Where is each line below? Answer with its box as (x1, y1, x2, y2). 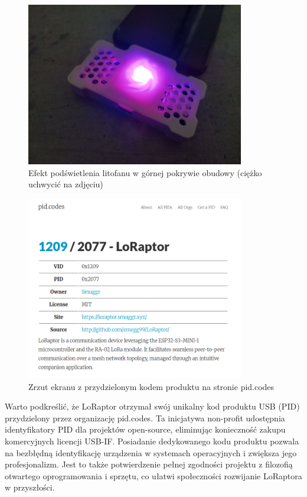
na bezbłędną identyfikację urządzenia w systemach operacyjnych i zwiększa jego (5, 446, 297, 459)
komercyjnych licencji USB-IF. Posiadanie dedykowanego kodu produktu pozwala (5, 434, 299, 447)
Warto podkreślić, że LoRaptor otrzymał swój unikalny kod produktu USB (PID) (5, 400, 300, 412)
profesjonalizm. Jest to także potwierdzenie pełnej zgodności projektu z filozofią (5, 458, 293, 470)
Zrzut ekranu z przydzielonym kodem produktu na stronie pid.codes (28, 380, 275, 392)
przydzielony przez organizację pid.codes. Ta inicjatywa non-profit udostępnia (5, 411, 285, 424)
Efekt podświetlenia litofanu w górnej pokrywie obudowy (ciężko (28, 166, 262, 178)
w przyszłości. (5, 481, 55, 493)
